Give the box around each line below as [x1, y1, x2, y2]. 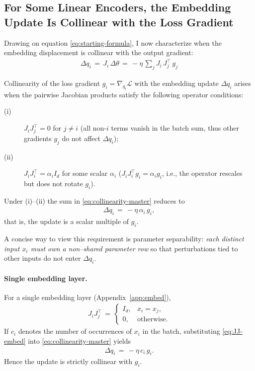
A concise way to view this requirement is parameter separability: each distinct [4, 233, 244, 243]
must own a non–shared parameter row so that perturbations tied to [30, 243, 238, 253]
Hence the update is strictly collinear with [4, 356, 133, 367]
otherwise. [137, 316, 168, 323]
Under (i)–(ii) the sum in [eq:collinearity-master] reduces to [4, 195, 185, 206]
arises [234, 78, 251, 88]
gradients [24, 133, 52, 143]
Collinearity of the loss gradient [4, 78, 100, 88]
